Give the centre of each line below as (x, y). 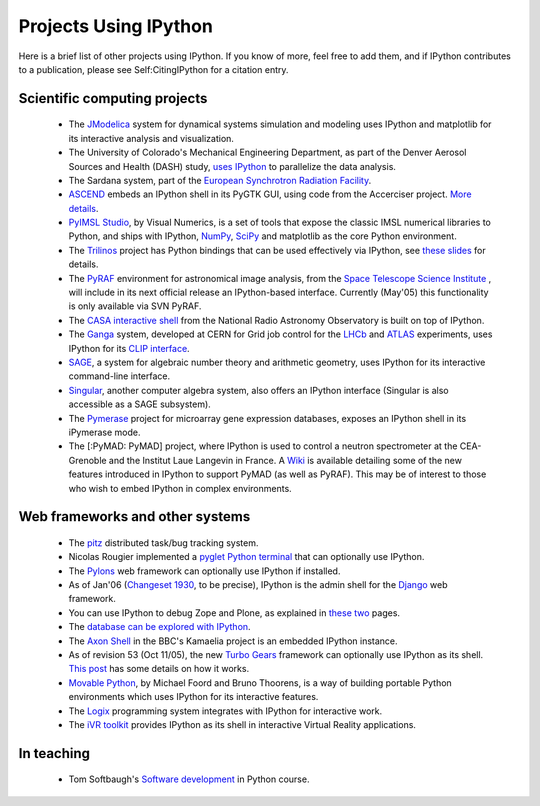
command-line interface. (119, 376)
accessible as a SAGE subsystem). (140, 404)
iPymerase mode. (104, 432)
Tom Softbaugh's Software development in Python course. (189, 779)
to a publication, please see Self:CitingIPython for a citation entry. (153, 69)
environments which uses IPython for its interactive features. (193, 697)
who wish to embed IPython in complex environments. (180, 488)
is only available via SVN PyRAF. (135, 306)
